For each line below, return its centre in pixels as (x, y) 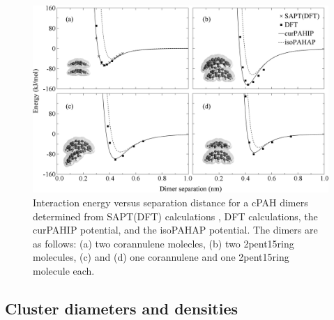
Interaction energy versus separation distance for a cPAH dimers (170, 202)
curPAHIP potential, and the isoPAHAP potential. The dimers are (175, 230)
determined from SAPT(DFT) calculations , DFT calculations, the (175, 216)
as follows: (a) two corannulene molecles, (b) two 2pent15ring (164, 243)
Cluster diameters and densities (122, 308)
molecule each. (64, 270)
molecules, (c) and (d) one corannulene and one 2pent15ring (161, 257)
